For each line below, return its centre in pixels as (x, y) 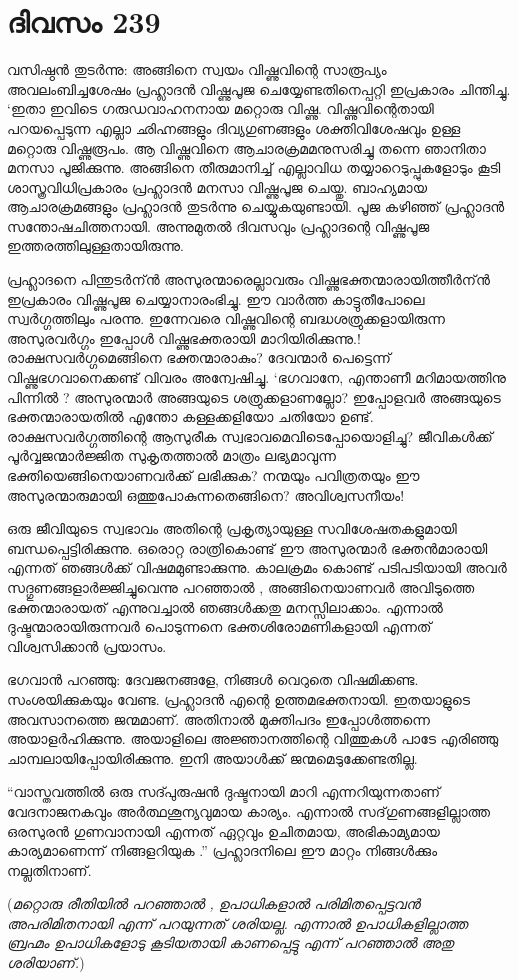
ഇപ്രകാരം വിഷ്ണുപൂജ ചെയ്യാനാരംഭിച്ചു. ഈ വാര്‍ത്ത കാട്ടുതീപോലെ (216, 298)
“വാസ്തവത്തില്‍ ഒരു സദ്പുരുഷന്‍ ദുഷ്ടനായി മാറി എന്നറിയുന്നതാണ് (223, 791)
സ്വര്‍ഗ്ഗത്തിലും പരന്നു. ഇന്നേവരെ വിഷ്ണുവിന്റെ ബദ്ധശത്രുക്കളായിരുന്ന (226, 318)
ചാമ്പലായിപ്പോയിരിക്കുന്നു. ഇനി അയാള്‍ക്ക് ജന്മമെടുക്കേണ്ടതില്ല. (212, 757)
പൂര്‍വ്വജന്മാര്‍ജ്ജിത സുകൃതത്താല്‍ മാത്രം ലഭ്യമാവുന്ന (171, 455)
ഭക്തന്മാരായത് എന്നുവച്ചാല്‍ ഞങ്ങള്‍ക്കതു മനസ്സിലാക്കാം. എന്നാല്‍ (225, 606)
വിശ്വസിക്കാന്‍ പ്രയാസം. (87, 645)
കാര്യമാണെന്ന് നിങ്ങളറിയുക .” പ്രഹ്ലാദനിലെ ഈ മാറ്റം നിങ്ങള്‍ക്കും (222, 850)
